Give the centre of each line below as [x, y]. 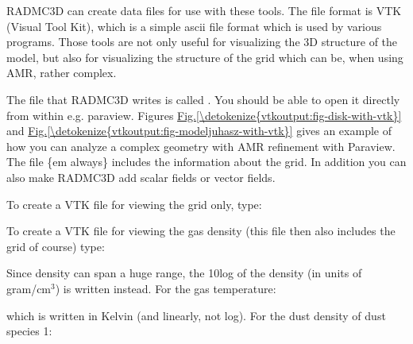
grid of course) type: [56, 246]
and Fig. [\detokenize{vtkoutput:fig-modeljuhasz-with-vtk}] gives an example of [199, 131]
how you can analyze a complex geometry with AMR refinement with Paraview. [201, 146]
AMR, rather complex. [62, 73]
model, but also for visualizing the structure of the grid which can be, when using [205, 57]
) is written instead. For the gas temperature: [166, 288]
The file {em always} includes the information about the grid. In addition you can [206, 162]
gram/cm [29, 288]
